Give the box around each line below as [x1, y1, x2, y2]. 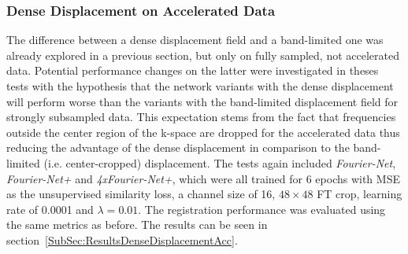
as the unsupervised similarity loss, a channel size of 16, [6, 186, 276, 202]
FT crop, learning [317, 186, 402, 202]
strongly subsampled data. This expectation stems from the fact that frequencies [6, 109, 396, 125]
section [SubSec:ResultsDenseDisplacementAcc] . [6, 231, 238, 248]
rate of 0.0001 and [6, 201, 94, 217]
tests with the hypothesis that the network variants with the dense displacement [6, 78, 394, 94]
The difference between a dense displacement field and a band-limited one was [6, 31, 384, 48]
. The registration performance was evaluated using [138, 201, 386, 217]
